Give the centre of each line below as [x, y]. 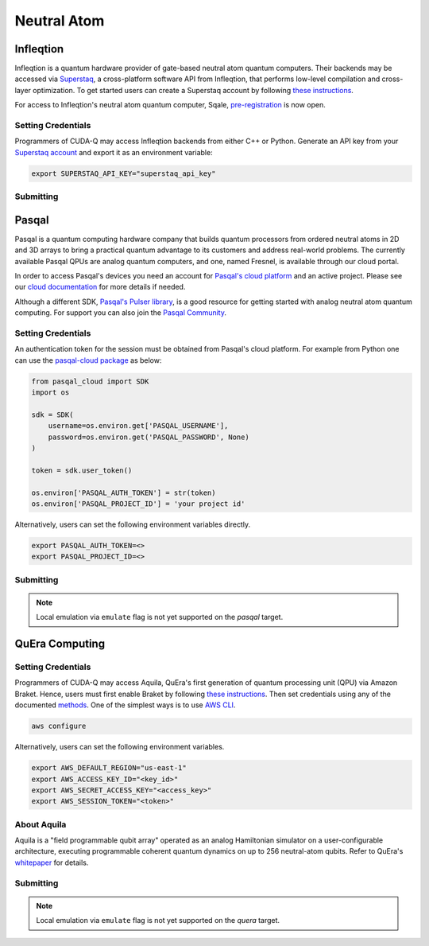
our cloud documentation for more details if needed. [100, 287]
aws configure [59, 726]
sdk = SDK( [52, 415]
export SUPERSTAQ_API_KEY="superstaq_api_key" [124, 173]
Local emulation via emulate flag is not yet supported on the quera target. [158, 921]
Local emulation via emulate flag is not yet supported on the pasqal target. [160, 617]
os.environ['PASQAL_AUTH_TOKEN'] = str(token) [124, 492]
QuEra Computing [60, 644]
